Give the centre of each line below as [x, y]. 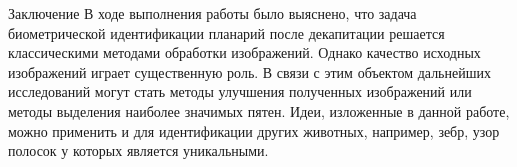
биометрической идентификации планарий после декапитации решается [226, 32]
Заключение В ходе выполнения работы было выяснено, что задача [212, 13]
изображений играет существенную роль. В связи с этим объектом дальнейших [249, 71]
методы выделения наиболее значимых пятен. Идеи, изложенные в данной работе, [259, 110]
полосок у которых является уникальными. [138, 150]
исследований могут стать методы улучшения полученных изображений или [240, 91]
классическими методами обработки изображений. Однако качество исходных [244, 52]
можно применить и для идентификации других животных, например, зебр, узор [254, 130]
